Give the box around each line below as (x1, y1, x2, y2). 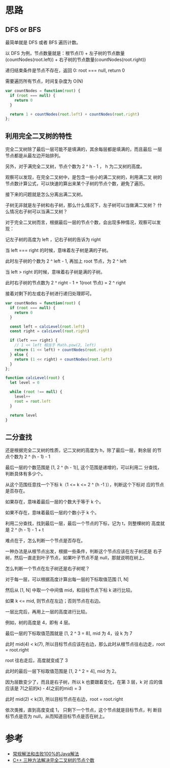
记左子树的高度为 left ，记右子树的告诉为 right (5, 237, 101, 243)
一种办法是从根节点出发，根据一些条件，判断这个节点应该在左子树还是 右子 (5, 548, 162, 554)
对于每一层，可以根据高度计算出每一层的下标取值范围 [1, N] (5, 576, 129, 582)
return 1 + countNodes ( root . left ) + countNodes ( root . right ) (10, 111, 140, 117)
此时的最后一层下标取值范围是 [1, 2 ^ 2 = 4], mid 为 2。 (5, 668, 119, 674)
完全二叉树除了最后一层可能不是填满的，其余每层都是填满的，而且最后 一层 (5, 146, 162, 153)
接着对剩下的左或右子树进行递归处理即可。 (5, 290, 94, 297)
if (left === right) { (10, 338, 58, 343)
